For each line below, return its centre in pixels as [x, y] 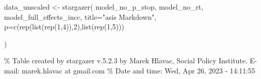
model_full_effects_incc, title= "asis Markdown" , [80, 16]
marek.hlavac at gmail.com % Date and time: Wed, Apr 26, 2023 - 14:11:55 [138, 70]
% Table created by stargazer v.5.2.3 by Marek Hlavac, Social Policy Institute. [126, 61]
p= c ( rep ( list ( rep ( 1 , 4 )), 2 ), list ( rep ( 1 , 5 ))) [64, 27]
